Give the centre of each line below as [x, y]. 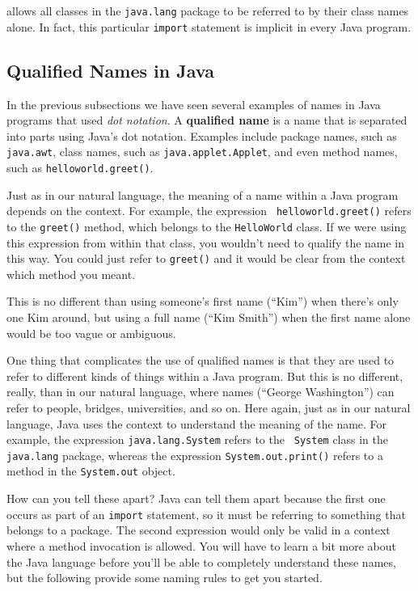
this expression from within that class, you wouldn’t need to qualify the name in [206, 242]
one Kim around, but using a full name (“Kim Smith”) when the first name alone [209, 317]
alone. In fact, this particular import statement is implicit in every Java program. [209, 26]
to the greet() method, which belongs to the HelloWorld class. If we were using [207, 226]
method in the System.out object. [91, 471]
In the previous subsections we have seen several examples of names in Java [194, 104]
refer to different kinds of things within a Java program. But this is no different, [205, 376]
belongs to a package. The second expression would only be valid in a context [198, 530]
